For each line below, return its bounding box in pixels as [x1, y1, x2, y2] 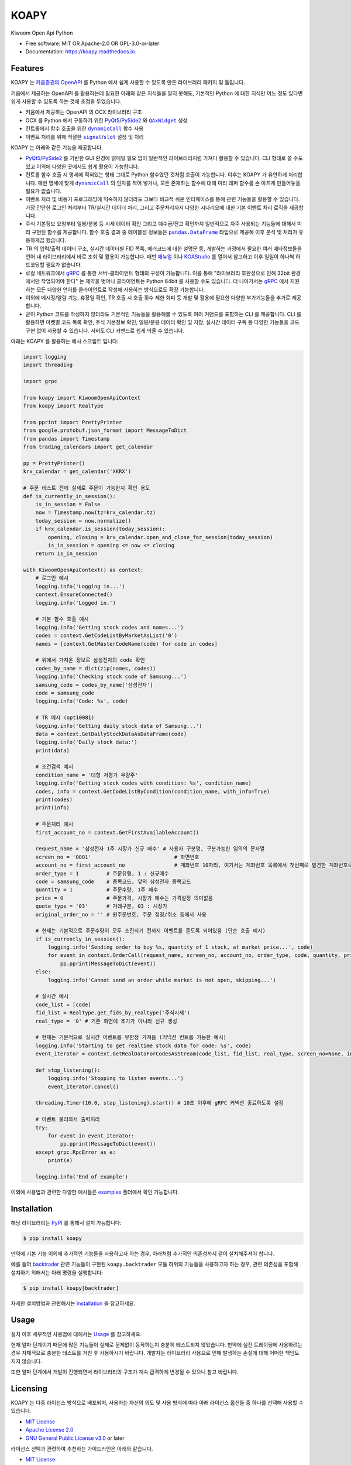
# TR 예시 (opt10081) [35, 714, 95, 721]
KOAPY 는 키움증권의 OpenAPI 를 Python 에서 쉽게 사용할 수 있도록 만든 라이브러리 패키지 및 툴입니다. [11, 79, 246, 86]
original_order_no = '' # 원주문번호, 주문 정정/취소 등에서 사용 [35, 911, 207, 918]
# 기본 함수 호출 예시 [35, 616, 89, 622]
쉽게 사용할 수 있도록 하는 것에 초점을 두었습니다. [11, 98, 122, 105]
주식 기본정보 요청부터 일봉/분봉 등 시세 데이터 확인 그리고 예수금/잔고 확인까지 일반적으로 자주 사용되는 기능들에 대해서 [25, 220, 296, 227]
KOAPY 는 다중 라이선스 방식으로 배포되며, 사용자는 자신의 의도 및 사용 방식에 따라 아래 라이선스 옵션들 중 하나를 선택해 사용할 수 [11, 1399, 304, 1406]
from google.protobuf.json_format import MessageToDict [23, 427, 187, 434]
